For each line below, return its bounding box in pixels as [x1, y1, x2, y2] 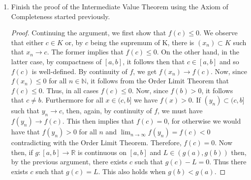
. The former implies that [47, 47, 124, 57]
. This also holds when [98, 166, 166, 176]
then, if [11, 147, 33, 157]
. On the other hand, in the [157, 47, 239, 57]
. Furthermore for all [41, 95, 103, 105]
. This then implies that [62, 116, 134, 126]
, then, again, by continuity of [62, 105, 152, 116]
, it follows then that [123, 56, 185, 66]
